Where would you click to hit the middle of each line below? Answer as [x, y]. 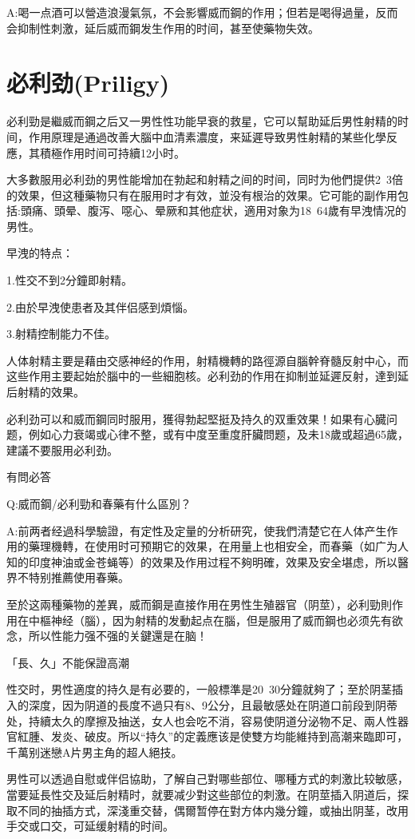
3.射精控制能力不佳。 [61, 334]
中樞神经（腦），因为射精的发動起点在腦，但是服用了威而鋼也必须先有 [210, 620]
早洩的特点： [40, 253]
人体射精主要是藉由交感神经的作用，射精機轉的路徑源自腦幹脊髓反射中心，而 [207, 360]
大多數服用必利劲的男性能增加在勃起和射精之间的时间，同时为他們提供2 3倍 [205, 179]
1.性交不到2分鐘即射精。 [69, 280]
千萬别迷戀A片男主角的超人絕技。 [95, 752]
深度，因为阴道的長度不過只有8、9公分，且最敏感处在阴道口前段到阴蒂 [213, 704]
